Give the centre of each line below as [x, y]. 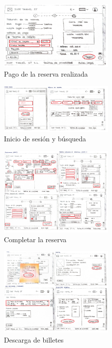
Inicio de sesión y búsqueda [45, 139]
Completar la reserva [35, 239]
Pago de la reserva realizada [46, 74]
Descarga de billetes [34, 339]
